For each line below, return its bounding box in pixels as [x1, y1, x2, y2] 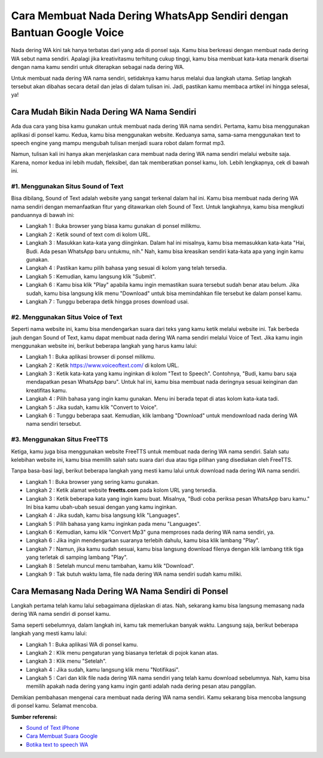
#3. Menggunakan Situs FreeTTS [11, 435, 109, 444]
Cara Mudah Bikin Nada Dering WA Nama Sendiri [11, 107, 197, 117]
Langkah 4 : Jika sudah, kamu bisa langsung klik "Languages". [26, 512, 181, 519]
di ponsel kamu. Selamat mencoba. [11, 702, 98, 709]
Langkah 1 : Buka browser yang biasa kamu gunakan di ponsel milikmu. [26, 222, 202, 230]
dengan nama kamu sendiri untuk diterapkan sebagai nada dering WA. [11, 64, 185, 71]
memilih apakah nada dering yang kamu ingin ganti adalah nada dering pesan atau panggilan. [26, 682, 257, 690]
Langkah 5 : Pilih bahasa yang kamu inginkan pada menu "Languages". [26, 520, 201, 527]
